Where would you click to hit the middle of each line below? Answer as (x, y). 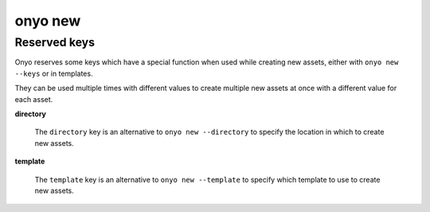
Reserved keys (55, 42)
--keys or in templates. (54, 73)
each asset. (34, 99)
